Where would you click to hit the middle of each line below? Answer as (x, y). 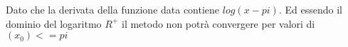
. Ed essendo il (310, 9)
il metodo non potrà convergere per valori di (218, 23)
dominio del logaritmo (54, 23)
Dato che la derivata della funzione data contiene (113, 9)
